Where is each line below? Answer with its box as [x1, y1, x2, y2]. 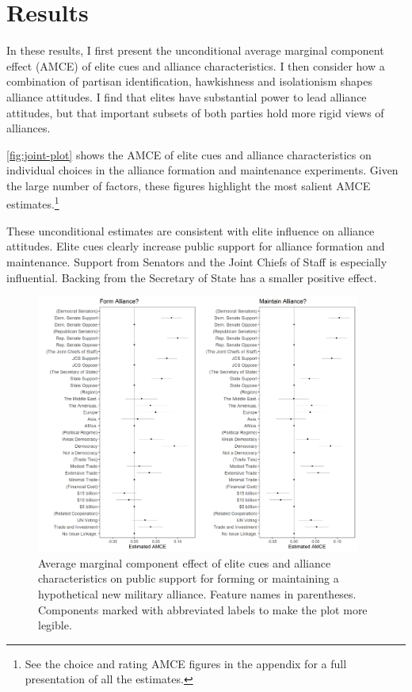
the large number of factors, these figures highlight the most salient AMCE [6, 177, 371, 193]
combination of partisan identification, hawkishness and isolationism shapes [6, 73, 372, 90]
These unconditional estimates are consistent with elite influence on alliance [6, 222, 375, 239]
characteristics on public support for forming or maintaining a [38, 570, 339, 587]
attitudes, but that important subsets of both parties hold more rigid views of [6, 104, 384, 120]
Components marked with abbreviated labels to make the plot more [38, 601, 368, 617]
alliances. [6, 120, 51, 136]
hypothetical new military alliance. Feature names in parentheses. [38, 586, 357, 602]
